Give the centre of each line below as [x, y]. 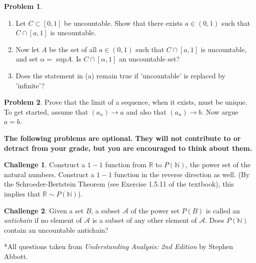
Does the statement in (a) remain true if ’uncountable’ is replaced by [121, 75]
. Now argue [220, 111]
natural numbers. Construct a [49, 174]
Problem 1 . [23, 6]
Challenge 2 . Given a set [44, 210]
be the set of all [73, 49]
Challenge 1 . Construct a [45, 164]
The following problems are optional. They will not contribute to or [123, 138]
